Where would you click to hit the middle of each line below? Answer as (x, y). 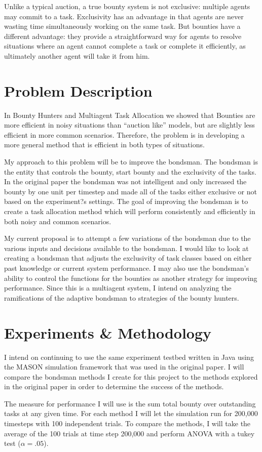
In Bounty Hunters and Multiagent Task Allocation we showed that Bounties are (130, 115)
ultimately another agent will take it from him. (77, 55)
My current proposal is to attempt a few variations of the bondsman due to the (127, 238)
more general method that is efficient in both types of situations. (104, 145)
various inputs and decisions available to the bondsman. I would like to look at (126, 248)
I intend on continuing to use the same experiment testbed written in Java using (129, 357)
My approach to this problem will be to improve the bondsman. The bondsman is (131, 162)
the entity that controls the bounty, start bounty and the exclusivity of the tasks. (130, 171)
